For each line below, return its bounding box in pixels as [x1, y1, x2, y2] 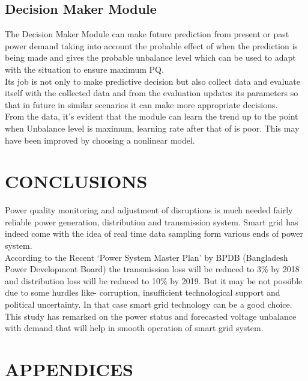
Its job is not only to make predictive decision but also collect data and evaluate [5, 75, 300, 87]
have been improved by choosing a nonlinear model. [5, 133, 195, 146]
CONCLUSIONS [5, 169, 148, 194]
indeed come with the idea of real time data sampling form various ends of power [5, 227, 303, 240]
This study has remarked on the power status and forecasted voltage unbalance [5, 309, 297, 322]
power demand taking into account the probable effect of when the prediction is [5, 39, 298, 52]
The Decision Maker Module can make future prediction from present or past [5, 28, 289, 40]
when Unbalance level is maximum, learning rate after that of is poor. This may [5, 121, 300, 134]
